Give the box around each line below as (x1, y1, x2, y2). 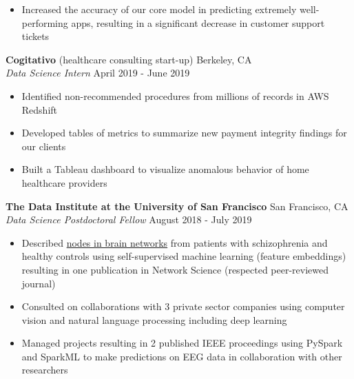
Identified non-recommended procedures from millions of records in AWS (21, 88, 329, 103)
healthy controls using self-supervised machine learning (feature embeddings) (21, 249, 346, 263)
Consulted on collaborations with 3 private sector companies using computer (21, 299, 345, 314)
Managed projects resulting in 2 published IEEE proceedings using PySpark (21, 336, 343, 350)
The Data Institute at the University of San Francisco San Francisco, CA (6, 198, 348, 213)
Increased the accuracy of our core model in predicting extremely (21, 2, 297, 16)
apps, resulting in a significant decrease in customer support (71, 15, 325, 30)
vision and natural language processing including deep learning (21, 312, 287, 327)
